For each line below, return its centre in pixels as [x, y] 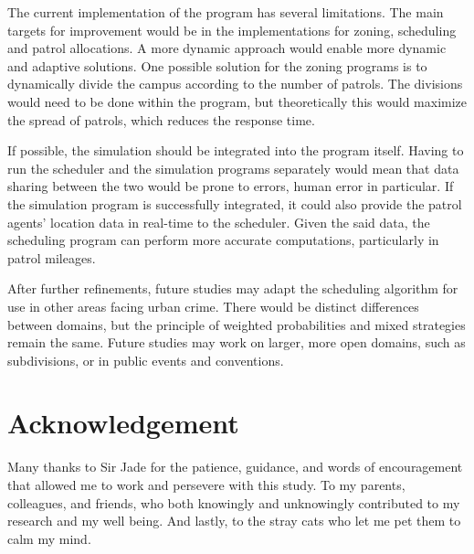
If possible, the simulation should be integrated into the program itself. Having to [236, 150]
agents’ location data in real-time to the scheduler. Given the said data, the [219, 222]
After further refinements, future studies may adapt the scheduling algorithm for [233, 288]
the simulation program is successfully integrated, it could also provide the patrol [235, 203]
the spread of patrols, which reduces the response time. [161, 119]
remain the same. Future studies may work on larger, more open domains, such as [237, 342]
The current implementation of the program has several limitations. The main [226, 12]
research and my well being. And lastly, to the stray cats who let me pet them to [234, 521]
